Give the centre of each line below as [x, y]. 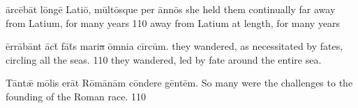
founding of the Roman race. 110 [76, 96]
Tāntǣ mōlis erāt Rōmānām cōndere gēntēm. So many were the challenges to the [179, 83]
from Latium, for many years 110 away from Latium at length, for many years [173, 22]
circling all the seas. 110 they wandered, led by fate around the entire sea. [164, 59]
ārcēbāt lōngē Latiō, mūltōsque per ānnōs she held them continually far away [171, 9]
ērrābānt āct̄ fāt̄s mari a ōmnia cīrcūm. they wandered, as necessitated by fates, [174, 46]
